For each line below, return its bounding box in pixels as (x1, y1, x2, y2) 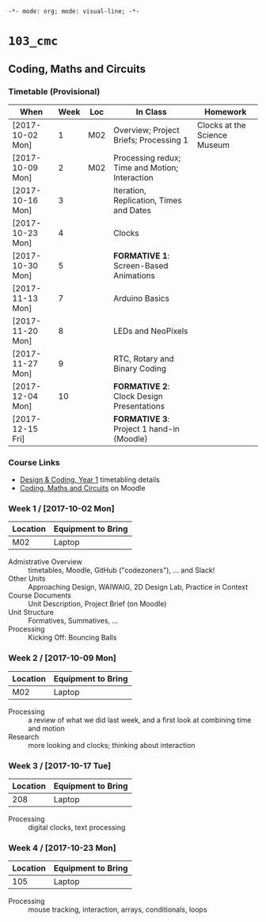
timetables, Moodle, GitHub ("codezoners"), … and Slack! (28, 566, 215, 575)
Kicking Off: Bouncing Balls (28, 633, 117, 643)
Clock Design (113, 390, 164, 401)
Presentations (113, 400, 165, 412)
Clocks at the (196, 120, 247, 131)
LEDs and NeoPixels (113, 325, 188, 336)
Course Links (8, 457, 61, 468)
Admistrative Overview (8, 557, 83, 567)
